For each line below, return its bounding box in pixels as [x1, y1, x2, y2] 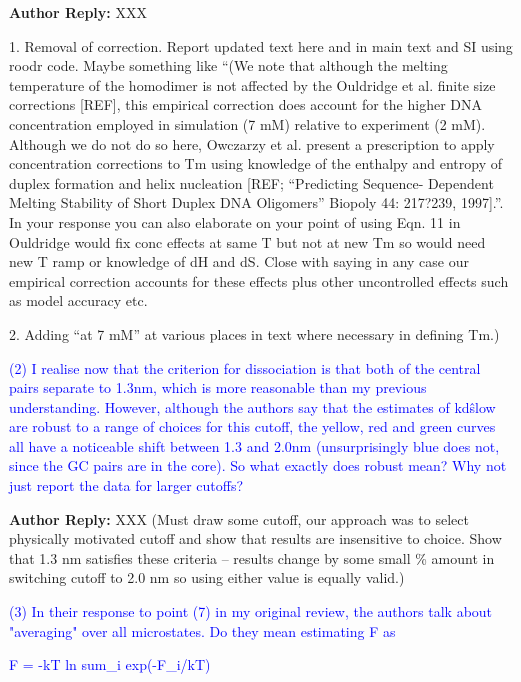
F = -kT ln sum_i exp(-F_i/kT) [9, 654, 211, 675]
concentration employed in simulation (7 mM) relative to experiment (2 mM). [9, 113, 486, 134]
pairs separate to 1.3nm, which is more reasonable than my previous [9, 377, 427, 398]
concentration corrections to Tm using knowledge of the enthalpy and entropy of [9, 153, 503, 174]
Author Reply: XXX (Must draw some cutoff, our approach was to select [9, 508, 469, 529]
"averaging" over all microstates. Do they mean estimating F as [9, 620, 396, 641]
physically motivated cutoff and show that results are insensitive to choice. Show [9, 528, 502, 549]
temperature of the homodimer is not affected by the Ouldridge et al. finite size [9, 74, 496, 95]
